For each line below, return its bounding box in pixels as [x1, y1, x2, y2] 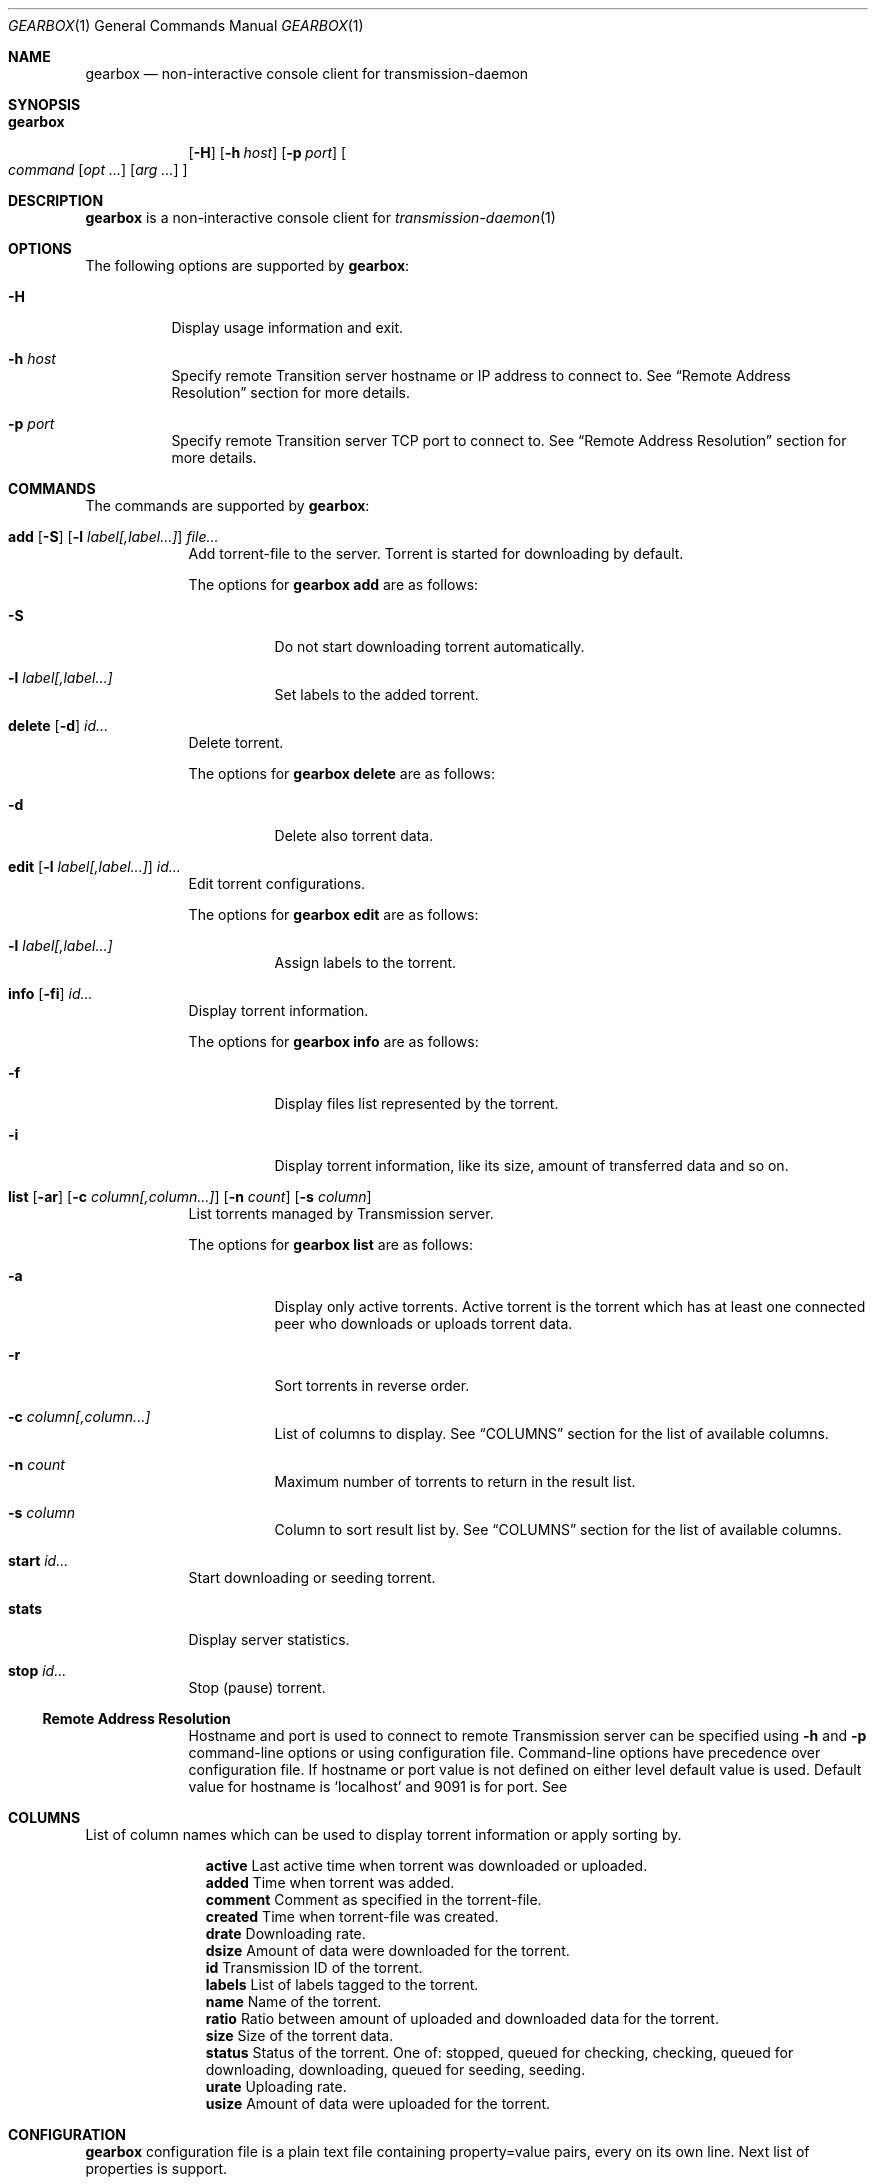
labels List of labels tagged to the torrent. [205, 1976, 479, 1993]
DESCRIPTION [8, 192, 104, 209]
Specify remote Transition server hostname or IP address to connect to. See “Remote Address [171, 367, 791, 384]
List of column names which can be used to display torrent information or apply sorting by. [85, 1826, 682, 1843]
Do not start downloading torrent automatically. [274, 638, 585, 655]
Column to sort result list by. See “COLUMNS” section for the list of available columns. [274, 1521, 842, 1538]
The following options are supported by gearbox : [85, 257, 410, 274]
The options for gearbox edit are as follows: [188, 906, 479, 923]
